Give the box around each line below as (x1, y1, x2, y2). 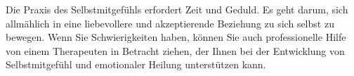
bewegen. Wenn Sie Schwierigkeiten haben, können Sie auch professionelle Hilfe (6, 30, 346, 44)
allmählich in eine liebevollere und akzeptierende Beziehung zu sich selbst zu (6, 15, 334, 30)
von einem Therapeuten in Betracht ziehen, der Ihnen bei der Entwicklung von (6, 43, 345, 58)
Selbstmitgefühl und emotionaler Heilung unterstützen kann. (6, 57, 266, 72)
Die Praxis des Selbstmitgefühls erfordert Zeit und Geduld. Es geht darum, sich (6, 2, 348, 16)
